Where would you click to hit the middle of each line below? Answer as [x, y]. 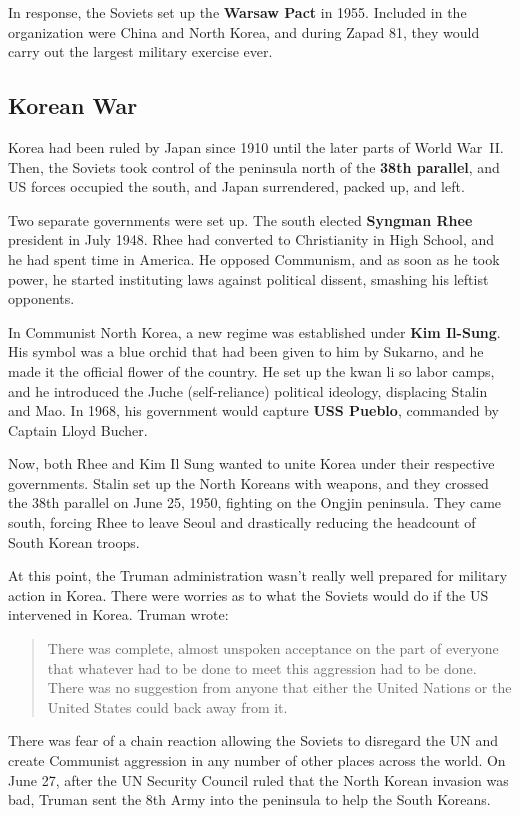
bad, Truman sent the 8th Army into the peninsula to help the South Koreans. [249, 799]
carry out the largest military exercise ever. [140, 51]
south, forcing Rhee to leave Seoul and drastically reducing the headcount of [242, 522]
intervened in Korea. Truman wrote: [118, 614]
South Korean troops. [74, 541]
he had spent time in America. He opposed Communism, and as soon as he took [254, 258]
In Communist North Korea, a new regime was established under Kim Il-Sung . [254, 331]
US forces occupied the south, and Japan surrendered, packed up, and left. [236, 186]
